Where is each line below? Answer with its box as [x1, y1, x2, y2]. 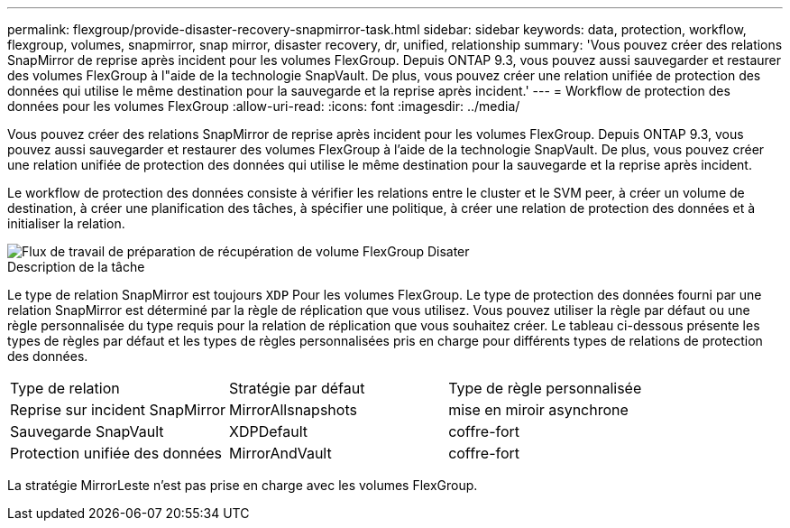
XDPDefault [229, 422, 308, 440]
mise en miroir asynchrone [448, 401, 629, 419]
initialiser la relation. [7, 216, 125, 231]
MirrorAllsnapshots [229, 401, 357, 419]
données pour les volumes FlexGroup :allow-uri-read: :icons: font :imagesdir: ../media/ [7, 98, 520, 114]
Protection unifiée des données [10, 444, 222, 462]
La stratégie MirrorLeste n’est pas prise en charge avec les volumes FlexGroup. [7, 477, 478, 493]
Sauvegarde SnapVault [10, 422, 164, 440]
